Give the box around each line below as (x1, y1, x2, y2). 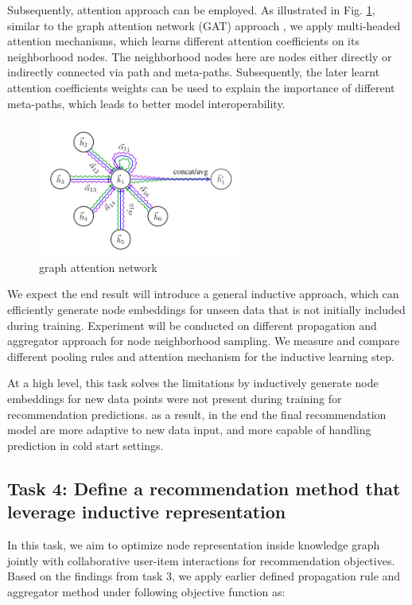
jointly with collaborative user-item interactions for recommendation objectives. (7, 552, 395, 568)
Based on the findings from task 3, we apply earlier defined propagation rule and (7, 568, 401, 584)
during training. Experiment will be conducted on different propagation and (7, 316, 377, 333)
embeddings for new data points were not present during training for (7, 390, 342, 407)
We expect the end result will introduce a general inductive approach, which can (7, 285, 399, 302)
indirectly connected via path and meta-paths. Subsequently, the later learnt (7, 64, 380, 80)
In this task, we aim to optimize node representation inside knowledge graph (7, 537, 380, 553)
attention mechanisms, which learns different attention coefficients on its (7, 33, 360, 49)
